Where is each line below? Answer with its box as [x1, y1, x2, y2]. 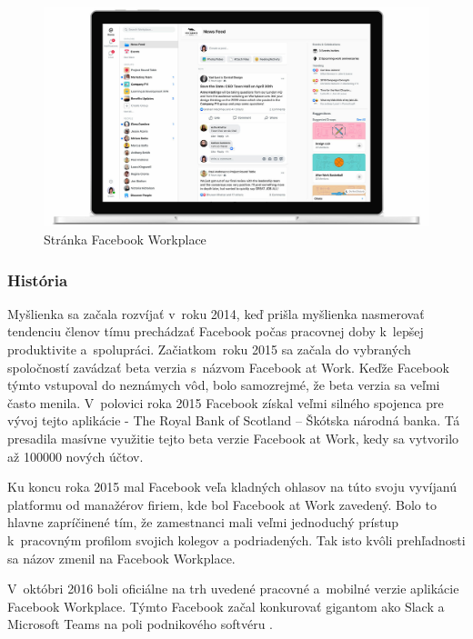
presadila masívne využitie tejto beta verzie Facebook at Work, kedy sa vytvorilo [7, 428, 459, 447]
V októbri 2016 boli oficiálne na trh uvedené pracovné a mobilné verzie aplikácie [7, 579, 459, 598]
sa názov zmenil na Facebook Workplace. [7, 548, 236, 567]
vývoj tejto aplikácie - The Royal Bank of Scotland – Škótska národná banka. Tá [7, 411, 460, 430]
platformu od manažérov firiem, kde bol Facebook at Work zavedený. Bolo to [7, 494, 437, 514]
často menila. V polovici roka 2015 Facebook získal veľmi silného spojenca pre [7, 393, 444, 412]
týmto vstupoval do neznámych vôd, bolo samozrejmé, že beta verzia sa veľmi [7, 375, 440, 394]
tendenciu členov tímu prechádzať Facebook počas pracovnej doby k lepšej [7, 322, 424, 341]
